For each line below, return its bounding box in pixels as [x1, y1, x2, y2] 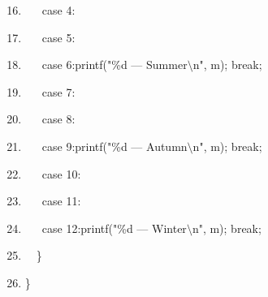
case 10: [41, 165, 81, 182]
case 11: [41, 192, 81, 209]
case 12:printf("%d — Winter [41, 219, 187, 236]
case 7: [41, 83, 76, 100]
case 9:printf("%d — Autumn [41, 137, 188, 154]
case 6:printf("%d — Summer [41, 56, 188, 73]
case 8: [41, 110, 76, 127]
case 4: [41, 2, 76, 18]
